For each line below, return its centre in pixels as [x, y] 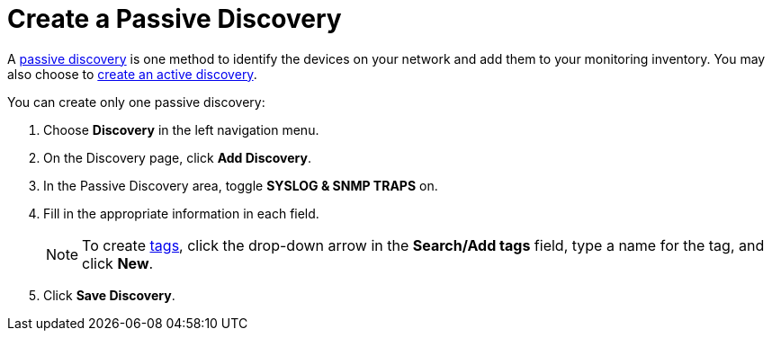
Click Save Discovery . [109, 295]
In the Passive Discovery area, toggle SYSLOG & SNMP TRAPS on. [241, 185]
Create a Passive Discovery [175, 19]
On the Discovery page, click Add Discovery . [177, 157]
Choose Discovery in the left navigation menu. [181, 129]
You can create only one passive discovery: [136, 102]
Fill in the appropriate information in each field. [181, 213]
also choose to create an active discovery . [132, 74]
